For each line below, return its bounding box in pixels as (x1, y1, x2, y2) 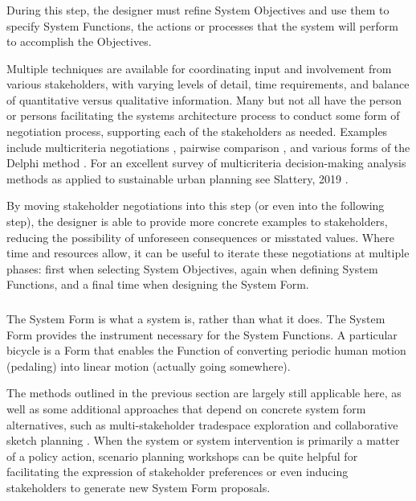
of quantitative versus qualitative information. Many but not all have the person (6, 91, 402, 108)
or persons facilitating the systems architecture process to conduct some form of (6, 107, 400, 124)
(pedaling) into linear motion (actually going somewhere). (6, 357, 291, 374)
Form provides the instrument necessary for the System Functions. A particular (6, 326, 398, 343)
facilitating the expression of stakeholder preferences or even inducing (6, 463, 349, 480)
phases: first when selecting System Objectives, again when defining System (6, 260, 378, 277)
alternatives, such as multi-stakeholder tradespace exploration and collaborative (6, 416, 398, 433)
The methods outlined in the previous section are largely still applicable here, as (6, 384, 402, 401)
